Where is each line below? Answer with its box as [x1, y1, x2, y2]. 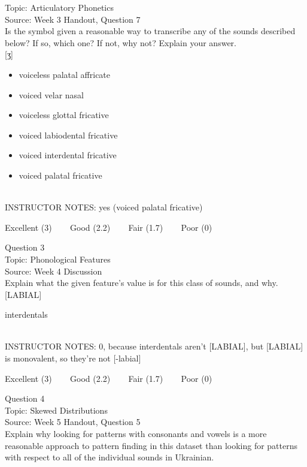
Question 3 [5, 241, 45, 254]
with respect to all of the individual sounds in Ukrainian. [5, 451, 214, 463]
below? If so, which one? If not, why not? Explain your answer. [5, 36, 236, 49]
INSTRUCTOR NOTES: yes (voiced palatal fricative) [5, 201, 203, 213]
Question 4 [5, 392, 45, 405]
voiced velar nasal [19, 88, 84, 101]
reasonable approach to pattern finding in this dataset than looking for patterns [5, 439, 298, 451]
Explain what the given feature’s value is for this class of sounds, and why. [5, 276, 278, 289]
